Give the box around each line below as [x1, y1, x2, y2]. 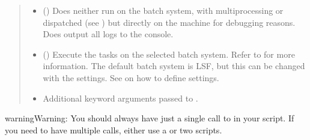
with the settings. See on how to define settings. [43, 71, 219, 84]
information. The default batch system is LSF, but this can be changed [43, 59, 305, 72]
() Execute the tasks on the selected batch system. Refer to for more [43, 47, 295, 60]
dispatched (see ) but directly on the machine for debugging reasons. [43, 16, 296, 28]
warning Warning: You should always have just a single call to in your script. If [5, 112, 294, 124]
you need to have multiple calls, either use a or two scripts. [5, 123, 222, 136]
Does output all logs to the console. [43, 28, 174, 40]
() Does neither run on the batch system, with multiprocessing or [43, 4, 284, 16]
